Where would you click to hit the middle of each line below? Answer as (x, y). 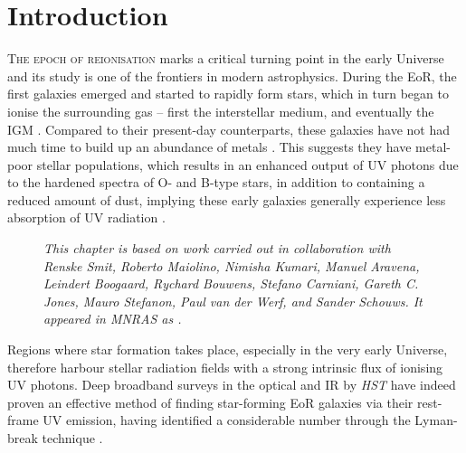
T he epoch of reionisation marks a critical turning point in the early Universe (226, 58)
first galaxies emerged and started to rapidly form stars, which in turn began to (228, 94)
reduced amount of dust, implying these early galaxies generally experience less (227, 199)
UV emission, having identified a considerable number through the (227, 420)
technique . (72, 438)
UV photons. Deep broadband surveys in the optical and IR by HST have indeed (232, 385)
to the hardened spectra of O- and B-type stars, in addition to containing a (216, 182)
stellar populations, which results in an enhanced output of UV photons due (247, 164)
